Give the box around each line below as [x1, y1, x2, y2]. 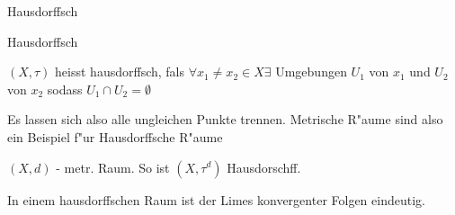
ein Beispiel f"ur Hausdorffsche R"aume [7, 127, 223, 146]
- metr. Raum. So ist [56, 157, 170, 176]
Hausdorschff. [227, 157, 301, 176]
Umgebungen [275, 62, 347, 81]
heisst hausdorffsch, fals [55, 62, 185, 81]
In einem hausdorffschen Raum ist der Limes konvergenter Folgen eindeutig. [7, 190, 425, 209]
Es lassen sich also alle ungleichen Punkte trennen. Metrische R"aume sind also [7, 110, 443, 129]
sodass [47, 79, 83, 98]
